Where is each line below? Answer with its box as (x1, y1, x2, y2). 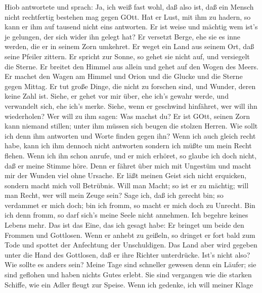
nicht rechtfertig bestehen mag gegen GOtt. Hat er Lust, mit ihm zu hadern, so (5, 11, 251, 22)
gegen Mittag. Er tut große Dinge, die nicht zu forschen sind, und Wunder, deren (5, 80, 256, 91)
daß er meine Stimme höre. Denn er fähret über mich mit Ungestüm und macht (5, 160, 251, 171)
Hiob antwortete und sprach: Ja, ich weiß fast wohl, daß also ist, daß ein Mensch (5, 2, 254, 12)
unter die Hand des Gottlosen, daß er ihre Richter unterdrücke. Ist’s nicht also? (5, 249, 250, 260)
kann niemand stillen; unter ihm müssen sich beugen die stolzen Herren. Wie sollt (5, 120, 258, 131)
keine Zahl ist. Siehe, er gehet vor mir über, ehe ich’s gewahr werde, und (5, 91, 229, 101)
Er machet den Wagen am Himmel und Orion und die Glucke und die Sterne (5, 71, 243, 81)
